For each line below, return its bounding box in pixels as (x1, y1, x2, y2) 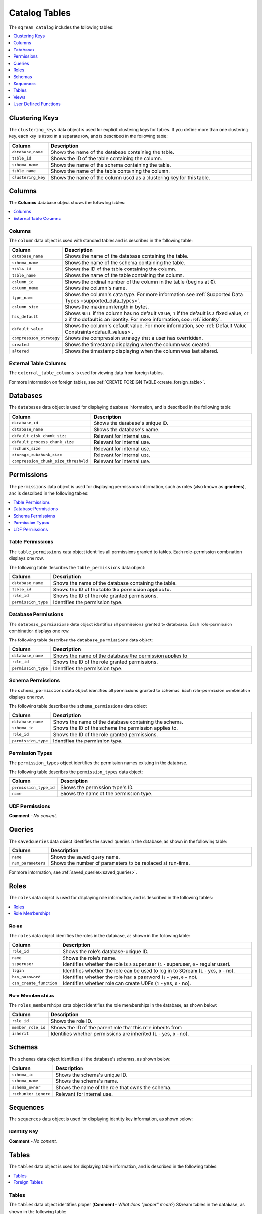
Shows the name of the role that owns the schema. (55, 1084, 172, 1091)
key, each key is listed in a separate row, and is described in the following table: (9, 134, 168, 139)
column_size (12, 304, 38, 309)
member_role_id (12, 1025, 46, 1030)
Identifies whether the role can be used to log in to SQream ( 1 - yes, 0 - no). (62, 967, 235, 974)
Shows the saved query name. (50, 854, 120, 860)
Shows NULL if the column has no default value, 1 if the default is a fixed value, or (65, 310, 249, 317)
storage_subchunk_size (12, 452, 63, 457)
